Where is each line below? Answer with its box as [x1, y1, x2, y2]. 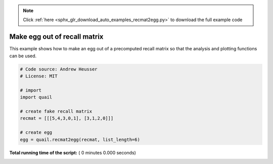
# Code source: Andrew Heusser [20, 66, 98, 72]
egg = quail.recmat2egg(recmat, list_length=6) [20, 136, 140, 142]
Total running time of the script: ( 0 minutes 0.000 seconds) [9, 149, 136, 155]
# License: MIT [20, 73, 58, 79]
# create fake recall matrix [20, 109, 93, 114]
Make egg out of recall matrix [9, 33, 104, 41]
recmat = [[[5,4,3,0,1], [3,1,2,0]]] [20, 116, 114, 121]
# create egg [20, 130, 53, 135]
